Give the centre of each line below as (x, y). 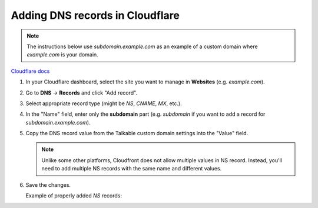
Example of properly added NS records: (74, 196)
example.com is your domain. (62, 55)
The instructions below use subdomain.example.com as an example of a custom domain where (143, 46)
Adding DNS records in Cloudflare (95, 15)
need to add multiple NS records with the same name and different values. (132, 169)
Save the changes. (48, 184)
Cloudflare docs (30, 71)
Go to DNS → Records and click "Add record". (82, 93)
